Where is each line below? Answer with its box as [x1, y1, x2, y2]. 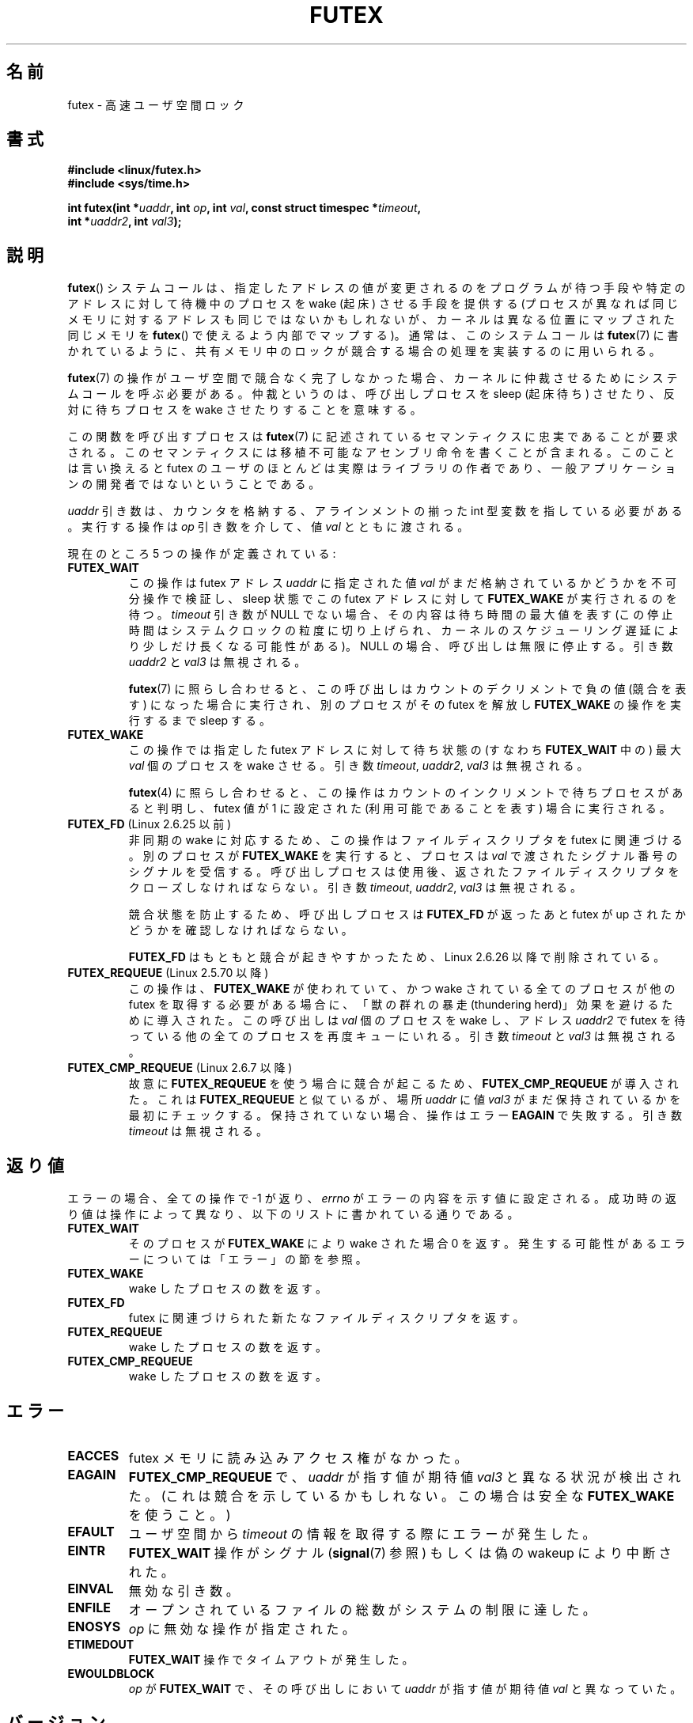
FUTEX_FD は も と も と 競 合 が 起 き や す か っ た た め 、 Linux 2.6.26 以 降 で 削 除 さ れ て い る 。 [128, 950, 665, 964]
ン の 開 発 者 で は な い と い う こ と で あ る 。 [67, 477, 320, 491]
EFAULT [67, 1523, 115, 1539]
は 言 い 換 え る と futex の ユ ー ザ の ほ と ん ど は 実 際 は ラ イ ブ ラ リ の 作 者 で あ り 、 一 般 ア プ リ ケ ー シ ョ [67, 461, 676, 475]
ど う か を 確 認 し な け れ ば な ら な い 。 [128, 923, 353, 937]
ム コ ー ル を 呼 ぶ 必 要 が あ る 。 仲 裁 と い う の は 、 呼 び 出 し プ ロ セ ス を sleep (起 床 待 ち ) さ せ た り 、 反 [67, 387, 675, 401]
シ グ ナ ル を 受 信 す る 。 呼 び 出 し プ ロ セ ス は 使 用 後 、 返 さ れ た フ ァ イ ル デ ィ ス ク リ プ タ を [128, 865, 680, 879]
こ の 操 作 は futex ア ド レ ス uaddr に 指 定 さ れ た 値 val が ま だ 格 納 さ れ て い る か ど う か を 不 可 [128, 576, 676, 590]
